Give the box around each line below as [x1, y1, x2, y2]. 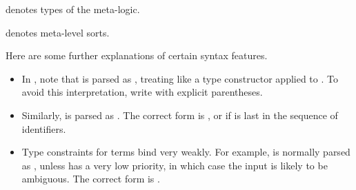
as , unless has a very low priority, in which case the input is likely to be [21, 158, 328, 172]
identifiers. [21, 121, 66, 136]
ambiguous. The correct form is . [21, 171, 160, 186]
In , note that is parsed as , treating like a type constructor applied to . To [21, 71, 338, 85]
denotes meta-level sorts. [6, 25, 110, 39]
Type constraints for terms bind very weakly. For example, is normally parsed [21, 145, 350, 159]
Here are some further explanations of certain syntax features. [6, 48, 268, 63]
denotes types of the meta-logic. [6, 2, 140, 16]
